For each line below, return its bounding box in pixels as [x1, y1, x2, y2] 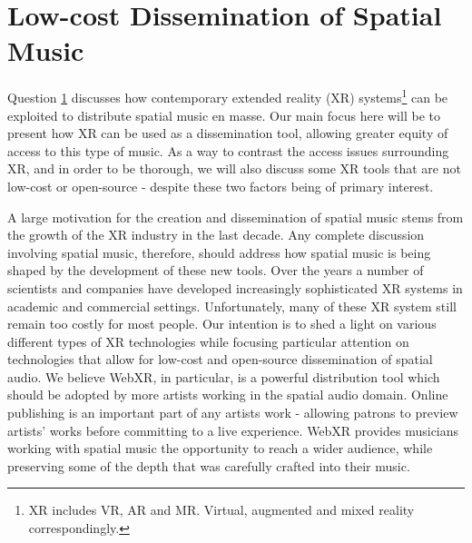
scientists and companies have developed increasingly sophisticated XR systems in [7, 278, 463, 297]
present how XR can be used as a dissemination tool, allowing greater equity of [7, 123, 448, 143]
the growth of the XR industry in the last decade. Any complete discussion [7, 225, 425, 244]
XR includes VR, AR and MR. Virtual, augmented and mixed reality [28, 500, 415, 519]
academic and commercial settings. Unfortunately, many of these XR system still [7, 296, 457, 315]
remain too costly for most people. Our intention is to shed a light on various [7, 314, 437, 333]
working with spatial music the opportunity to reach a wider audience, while [7, 439, 433, 458]
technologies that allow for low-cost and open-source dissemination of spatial [7, 350, 433, 369]
